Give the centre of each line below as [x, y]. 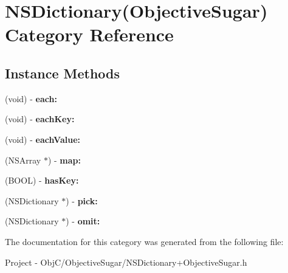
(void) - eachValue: [43, 139]
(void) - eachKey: [40, 119]
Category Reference [89, 34]
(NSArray [23, 160]
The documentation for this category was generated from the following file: [144, 241]
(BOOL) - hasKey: [42, 180]
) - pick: [82, 200]
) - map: [64, 160]
